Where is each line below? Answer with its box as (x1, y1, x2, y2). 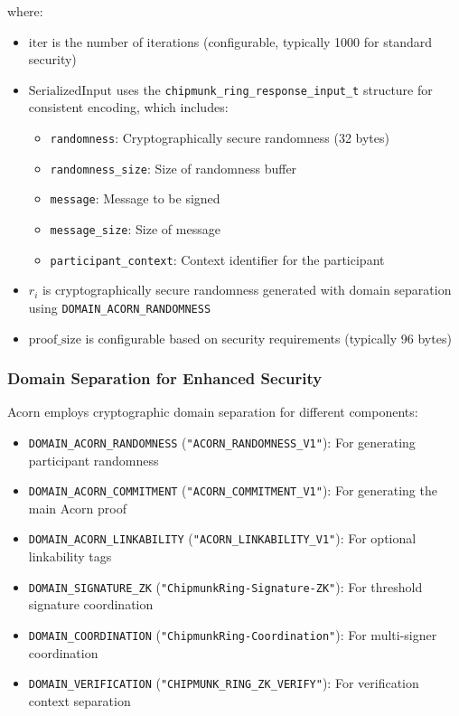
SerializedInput (28, 84, 113, 98)
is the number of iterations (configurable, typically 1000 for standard (52, 32, 432, 51)
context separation (28, 691, 131, 710)
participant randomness (28, 450, 159, 469)
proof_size (28, 333, 81, 346)
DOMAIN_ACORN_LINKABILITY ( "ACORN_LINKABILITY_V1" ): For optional (28, 529, 417, 548)
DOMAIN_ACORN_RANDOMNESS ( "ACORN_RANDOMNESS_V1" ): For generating (28, 432, 416, 451)
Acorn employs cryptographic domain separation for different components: (7, 402, 418, 421)
